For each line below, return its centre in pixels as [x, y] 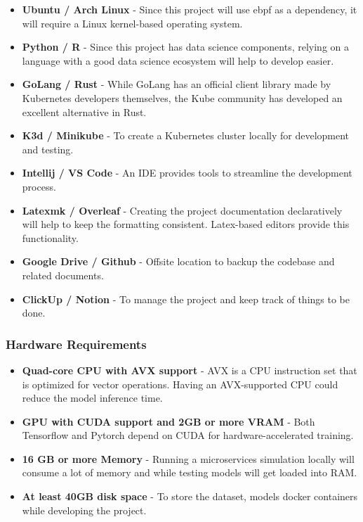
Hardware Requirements [76, 344]
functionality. [50, 237]
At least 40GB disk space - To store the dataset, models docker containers [190, 496]
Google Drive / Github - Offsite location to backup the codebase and [178, 261]
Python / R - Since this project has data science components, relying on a [185, 47]
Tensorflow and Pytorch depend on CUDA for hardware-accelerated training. [188, 435]
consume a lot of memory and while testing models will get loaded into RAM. [190, 472]
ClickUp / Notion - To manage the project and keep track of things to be [186, 299]
